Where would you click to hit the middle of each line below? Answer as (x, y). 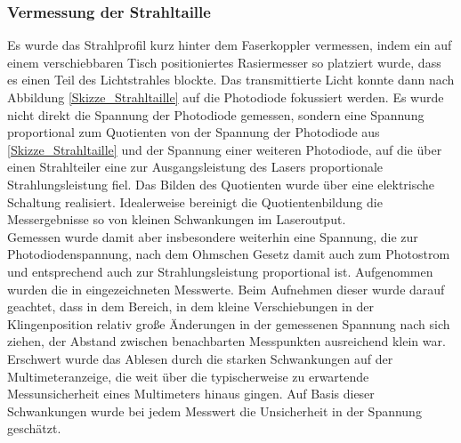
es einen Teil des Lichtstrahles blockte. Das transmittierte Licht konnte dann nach (231, 80)
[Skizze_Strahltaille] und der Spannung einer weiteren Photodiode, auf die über (225, 149)
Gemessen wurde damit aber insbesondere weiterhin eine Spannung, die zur (213, 236)
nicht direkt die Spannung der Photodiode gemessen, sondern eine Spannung (216, 114)
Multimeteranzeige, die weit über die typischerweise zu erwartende (188, 376)
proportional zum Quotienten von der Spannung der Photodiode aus (194, 132)
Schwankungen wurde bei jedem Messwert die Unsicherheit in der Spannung (214, 411)
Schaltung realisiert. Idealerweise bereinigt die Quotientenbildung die (195, 201)
